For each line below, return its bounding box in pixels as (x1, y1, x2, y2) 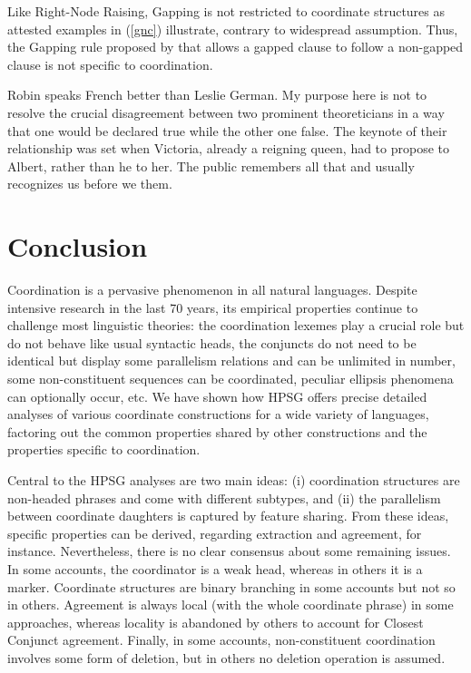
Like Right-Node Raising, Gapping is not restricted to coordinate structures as (7, 2, 446, 20)
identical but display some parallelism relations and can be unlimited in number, (7, 351, 456, 370)
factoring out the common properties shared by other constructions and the (7, 422, 427, 441)
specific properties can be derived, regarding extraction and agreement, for (7, 523, 422, 542)
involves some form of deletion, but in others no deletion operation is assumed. (7, 648, 446, 667)
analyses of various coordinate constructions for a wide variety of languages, (7, 405, 429, 424)
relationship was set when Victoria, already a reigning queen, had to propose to (7, 139, 450, 158)
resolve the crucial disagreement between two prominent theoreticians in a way (7, 102, 445, 122)
